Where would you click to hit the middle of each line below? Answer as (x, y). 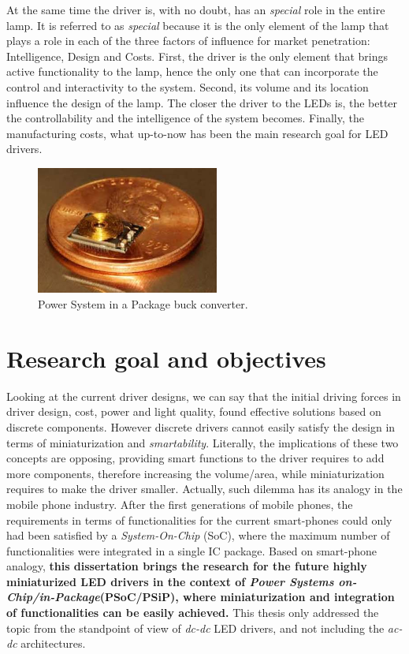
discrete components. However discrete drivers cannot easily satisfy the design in (201, 426)
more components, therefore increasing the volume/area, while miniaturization (195, 473)
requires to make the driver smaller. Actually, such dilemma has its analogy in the (204, 489)
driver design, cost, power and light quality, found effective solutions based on (194, 411)
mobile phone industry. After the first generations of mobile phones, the (180, 504)
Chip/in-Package (53, 597)
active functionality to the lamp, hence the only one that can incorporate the (192, 71)
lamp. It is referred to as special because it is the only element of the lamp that (198, 25)
